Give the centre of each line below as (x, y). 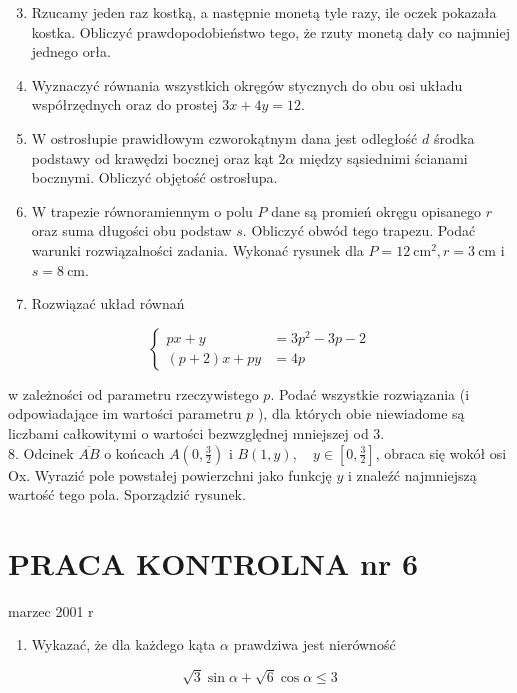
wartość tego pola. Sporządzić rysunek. (127, 494)
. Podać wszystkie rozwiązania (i (370, 393)
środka (454, 137)
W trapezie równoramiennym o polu (142, 210)
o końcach (134, 452)
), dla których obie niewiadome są (361, 413)
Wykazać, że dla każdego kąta (123, 644)
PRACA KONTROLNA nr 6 (213, 562)
